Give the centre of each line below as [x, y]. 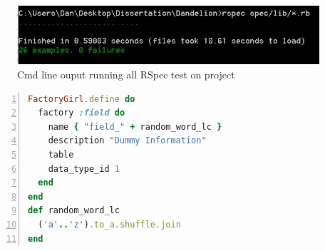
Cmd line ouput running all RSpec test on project [126, 75]
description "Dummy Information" [127, 141]
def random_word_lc [74, 211]
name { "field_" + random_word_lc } [135, 127]
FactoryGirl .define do [82, 99]
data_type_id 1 [84, 169]
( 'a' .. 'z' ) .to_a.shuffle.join [109, 224]
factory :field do [82, 113]
